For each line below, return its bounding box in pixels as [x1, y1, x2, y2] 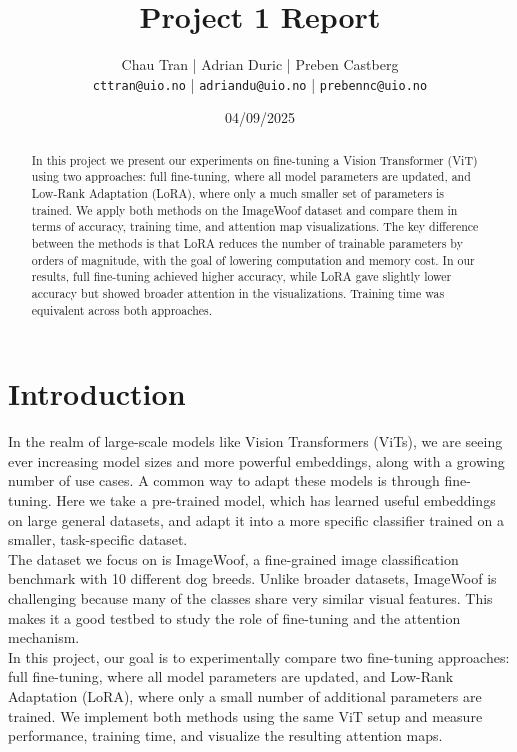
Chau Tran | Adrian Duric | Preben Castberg [121, 54, 399, 75]
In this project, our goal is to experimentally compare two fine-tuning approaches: [8, 646, 510, 667]
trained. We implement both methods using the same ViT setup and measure [8, 705, 483, 726]
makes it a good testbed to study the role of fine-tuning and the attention [8, 607, 461, 628]
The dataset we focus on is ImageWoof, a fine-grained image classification [8, 548, 459, 569]
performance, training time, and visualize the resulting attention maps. [8, 725, 443, 746]
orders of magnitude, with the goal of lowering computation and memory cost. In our [31, 251, 475, 268]
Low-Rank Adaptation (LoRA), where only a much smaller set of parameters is [31, 185, 445, 202]
